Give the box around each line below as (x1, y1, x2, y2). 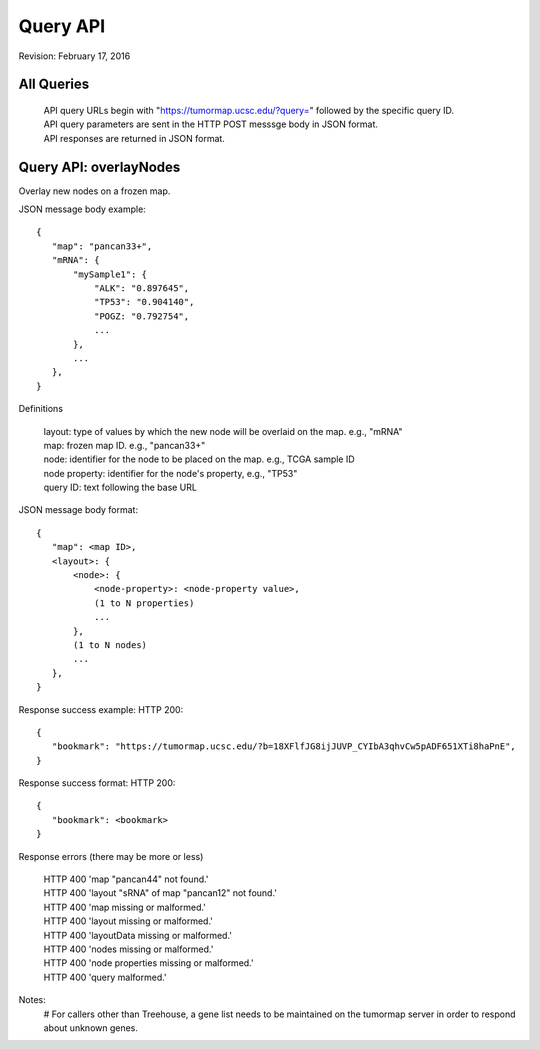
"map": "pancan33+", (51, 240, 153, 252)
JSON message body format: (18, 504, 139, 516)
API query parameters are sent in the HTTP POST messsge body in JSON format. (43, 118, 379, 130)
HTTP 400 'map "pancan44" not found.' (43, 873, 209, 885)
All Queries (18, 76, 90, 93)
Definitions (18, 403, 64, 415)
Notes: (18, 994, 46, 1006)
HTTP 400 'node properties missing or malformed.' (43, 957, 254, 969)
